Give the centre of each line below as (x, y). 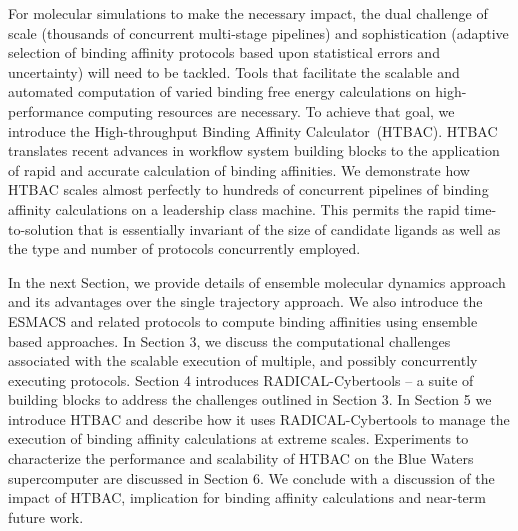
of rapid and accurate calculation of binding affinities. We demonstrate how (239, 169)
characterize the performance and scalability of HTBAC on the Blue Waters (241, 458)
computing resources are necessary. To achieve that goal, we (271, 110)
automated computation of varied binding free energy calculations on (219, 91)
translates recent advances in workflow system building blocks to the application (254, 150)
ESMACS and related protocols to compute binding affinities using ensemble (243, 320)
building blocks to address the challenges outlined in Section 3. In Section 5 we (250, 399)
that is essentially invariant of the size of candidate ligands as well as (289, 228)
